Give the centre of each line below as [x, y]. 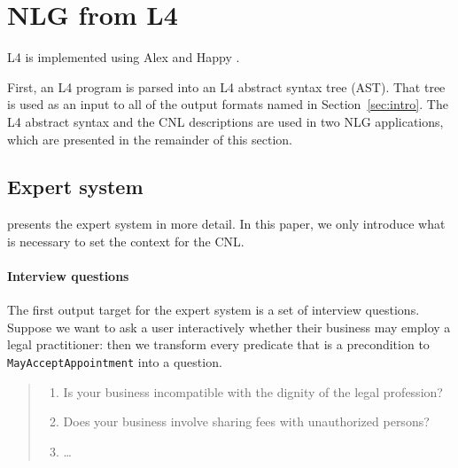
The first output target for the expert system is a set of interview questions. [213, 310]
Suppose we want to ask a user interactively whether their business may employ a [229, 327]
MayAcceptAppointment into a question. [115, 362]
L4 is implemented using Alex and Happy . [124, 57]
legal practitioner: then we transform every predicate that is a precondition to [218, 344]
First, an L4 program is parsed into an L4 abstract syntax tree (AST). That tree [226, 86]
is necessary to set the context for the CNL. [126, 241]
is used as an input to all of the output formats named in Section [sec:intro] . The [228, 104]
